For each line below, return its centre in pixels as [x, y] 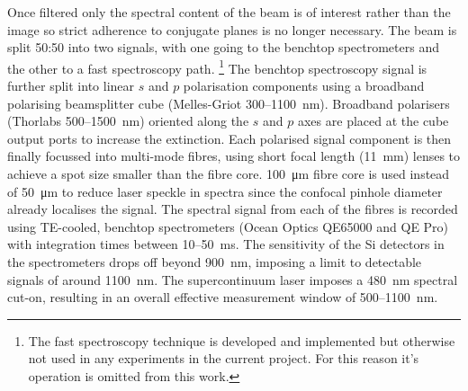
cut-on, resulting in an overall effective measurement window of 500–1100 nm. [223, 297]
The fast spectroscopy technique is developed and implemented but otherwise [242, 340]
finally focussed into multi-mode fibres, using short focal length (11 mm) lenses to [234, 156]
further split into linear [71, 86]
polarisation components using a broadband [304, 86]
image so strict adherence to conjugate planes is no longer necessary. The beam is [232, 29]
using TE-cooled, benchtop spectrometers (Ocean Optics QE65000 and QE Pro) [228, 226]
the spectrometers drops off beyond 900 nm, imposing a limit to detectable [215, 261]
